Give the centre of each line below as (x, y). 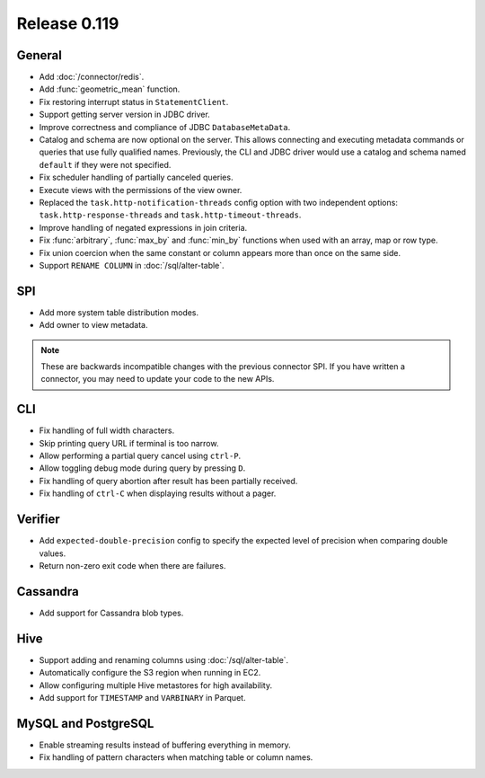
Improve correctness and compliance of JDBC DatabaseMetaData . (165, 127)
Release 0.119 (68, 23)
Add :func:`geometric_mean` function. (110, 89)
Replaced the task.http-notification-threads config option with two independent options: (219, 202)
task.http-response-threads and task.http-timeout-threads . (170, 215)
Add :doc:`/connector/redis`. (92, 77)
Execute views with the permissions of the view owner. (141, 190)
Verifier (38, 520)
